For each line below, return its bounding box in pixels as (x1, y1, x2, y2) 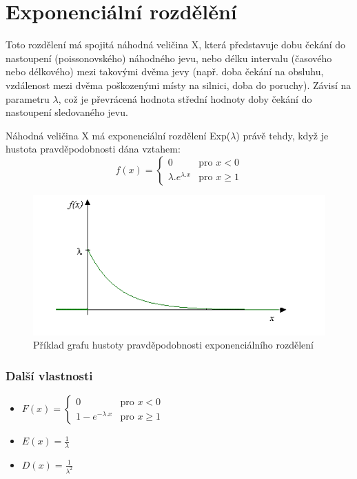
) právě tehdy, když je (236, 128, 329, 142)
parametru (6, 91, 50, 106)
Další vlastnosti (6, 366, 93, 384)
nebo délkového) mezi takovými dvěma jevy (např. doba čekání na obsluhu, (6, 64, 324, 79)
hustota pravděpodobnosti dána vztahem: (6, 141, 181, 156)
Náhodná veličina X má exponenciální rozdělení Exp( (6, 128, 231, 142)
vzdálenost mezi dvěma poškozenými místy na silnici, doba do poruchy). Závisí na (6, 77, 351, 92)
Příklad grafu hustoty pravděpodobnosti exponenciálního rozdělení (33, 338, 314, 352)
